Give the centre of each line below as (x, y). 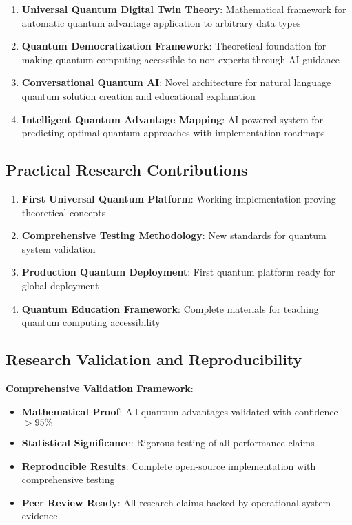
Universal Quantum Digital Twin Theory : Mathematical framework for (184, 9)
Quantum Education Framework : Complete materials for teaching (170, 308)
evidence (40, 516)
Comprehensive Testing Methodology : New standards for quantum (174, 235)
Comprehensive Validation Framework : (100, 388)
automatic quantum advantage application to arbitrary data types (161, 22)
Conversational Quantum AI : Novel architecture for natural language (176, 82)
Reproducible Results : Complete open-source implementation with (169, 465)
